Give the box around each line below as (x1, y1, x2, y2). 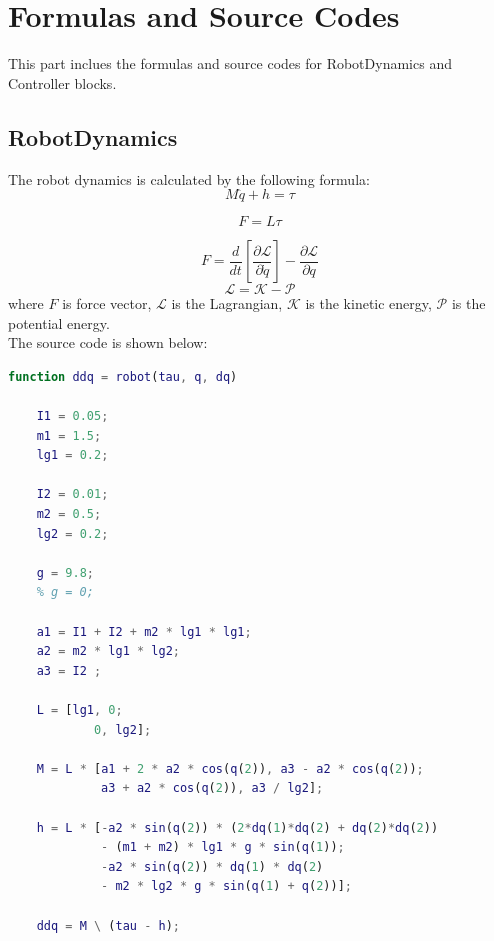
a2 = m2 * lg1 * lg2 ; (36, 644, 180, 659)
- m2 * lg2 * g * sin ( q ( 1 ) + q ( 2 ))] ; (101, 879, 352, 894)
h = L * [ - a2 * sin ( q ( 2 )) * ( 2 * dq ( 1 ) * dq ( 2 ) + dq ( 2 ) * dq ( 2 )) (36, 820, 439, 835)
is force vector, (62, 293, 152, 314)
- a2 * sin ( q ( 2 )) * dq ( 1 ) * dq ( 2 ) (101, 859, 324, 874)
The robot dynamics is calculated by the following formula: (8, 168, 370, 189)
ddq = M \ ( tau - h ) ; (36, 918, 180, 933)
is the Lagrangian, (171, 293, 283, 314)
